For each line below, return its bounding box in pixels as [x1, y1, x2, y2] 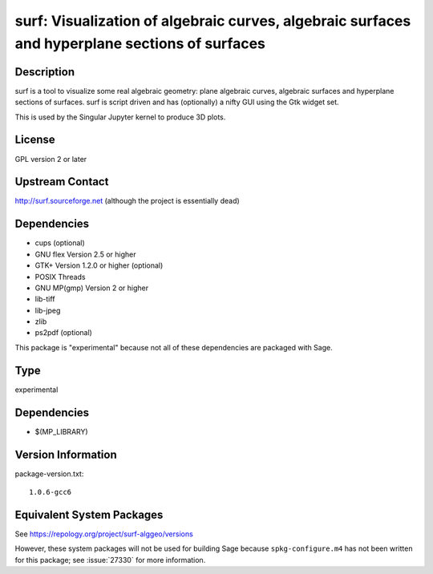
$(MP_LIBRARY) [34, 426, 88, 436]
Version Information [14, 447, 117, 461]
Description [14, 65, 75, 79]
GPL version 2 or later [14, 154, 87, 164]
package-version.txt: [14, 469, 84, 479]
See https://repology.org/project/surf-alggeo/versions [14, 529, 194, 539]
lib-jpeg [34, 305, 61, 315]
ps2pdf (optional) [34, 328, 92, 338]
